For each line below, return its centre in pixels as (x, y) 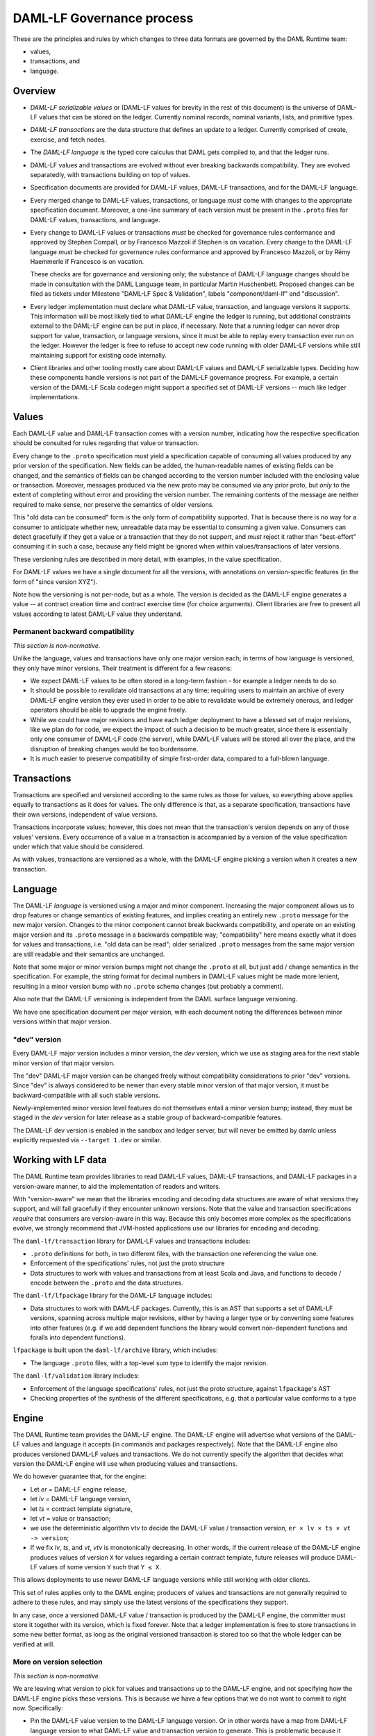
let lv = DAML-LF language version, (81, 1499)
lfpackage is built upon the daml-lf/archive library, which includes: (115, 1350)
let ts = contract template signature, (81, 1509)
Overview (34, 91)
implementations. (55, 397)
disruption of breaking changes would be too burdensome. (114, 749)
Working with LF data (60, 1160)
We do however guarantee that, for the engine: (80, 1476)
